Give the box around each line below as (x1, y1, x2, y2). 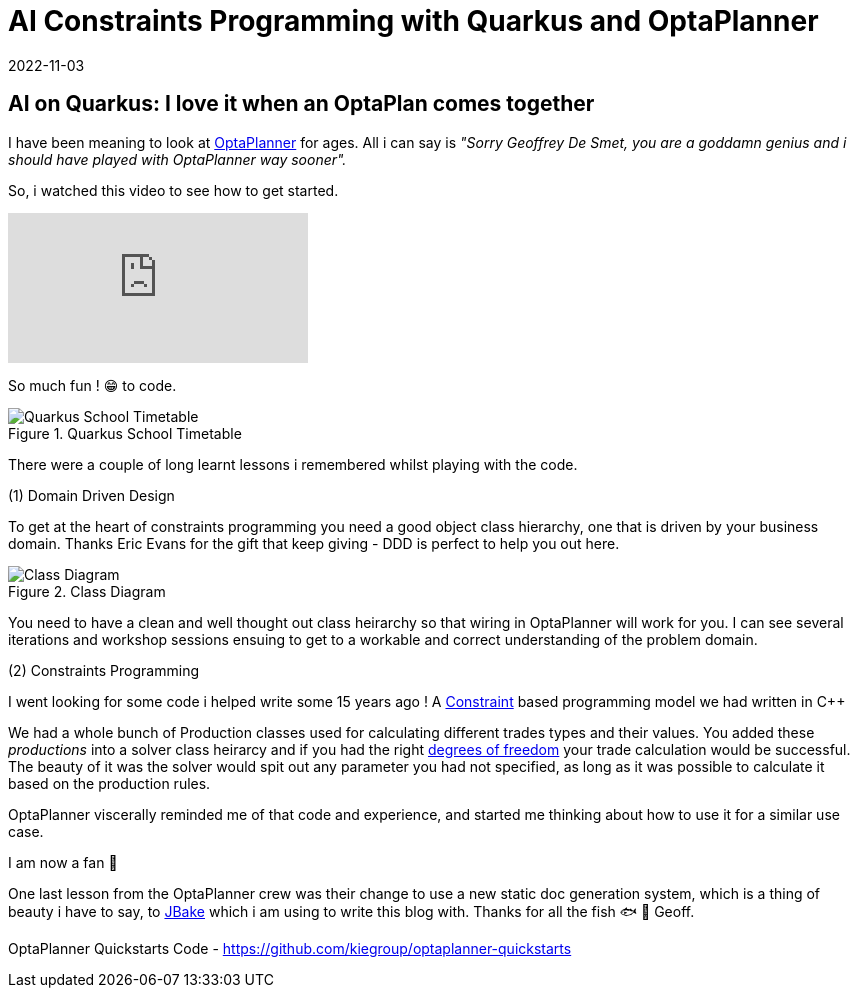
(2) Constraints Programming (8, 661, 199, 679)
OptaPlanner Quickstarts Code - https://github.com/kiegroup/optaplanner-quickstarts (8, 939, 572, 957)
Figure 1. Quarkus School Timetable (8, 424, 242, 442)
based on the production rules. (8, 774, 211, 792)
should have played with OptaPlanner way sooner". (8, 150, 347, 168)
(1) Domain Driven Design (8, 486, 175, 504)
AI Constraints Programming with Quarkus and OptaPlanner (8, 4, 819, 38)
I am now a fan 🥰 (8, 853, 118, 871)
